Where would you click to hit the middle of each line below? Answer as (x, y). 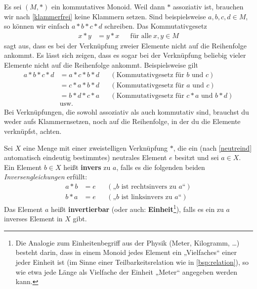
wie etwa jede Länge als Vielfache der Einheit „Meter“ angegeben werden (126, 271)
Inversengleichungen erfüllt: (46, 177)
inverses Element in (33, 219)
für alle (141, 36)
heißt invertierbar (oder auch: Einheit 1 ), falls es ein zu (137, 208)
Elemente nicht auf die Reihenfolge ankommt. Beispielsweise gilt (101, 65)
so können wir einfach (37, 26)
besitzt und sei (197, 157)
